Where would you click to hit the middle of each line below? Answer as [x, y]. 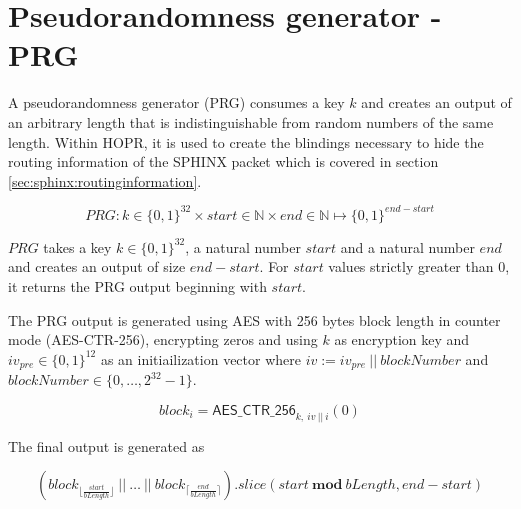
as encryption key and [402, 339]
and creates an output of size [97, 266]
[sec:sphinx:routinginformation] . [105, 180]
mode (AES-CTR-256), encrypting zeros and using [163, 339]
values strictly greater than [411, 266]
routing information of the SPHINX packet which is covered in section [223, 161]
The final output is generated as [106, 445]
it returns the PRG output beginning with [137, 285]
